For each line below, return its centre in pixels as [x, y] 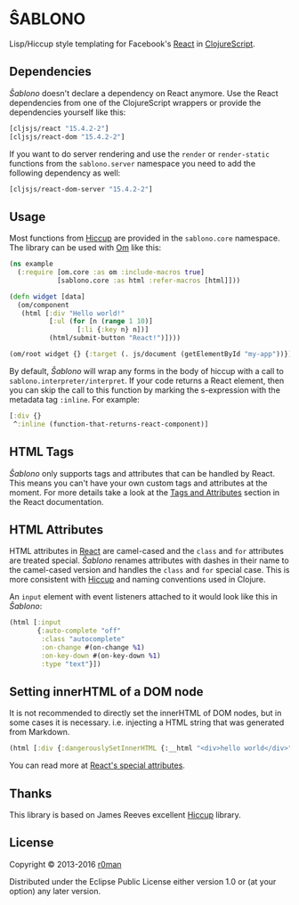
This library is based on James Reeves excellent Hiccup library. [125, 815]
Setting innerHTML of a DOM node [106, 692]
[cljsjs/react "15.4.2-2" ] [59, 128]
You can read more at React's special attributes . [97, 765]
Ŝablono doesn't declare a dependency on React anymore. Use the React [144, 93]
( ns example [31, 264]
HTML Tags [41, 452]
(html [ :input [36, 623]
